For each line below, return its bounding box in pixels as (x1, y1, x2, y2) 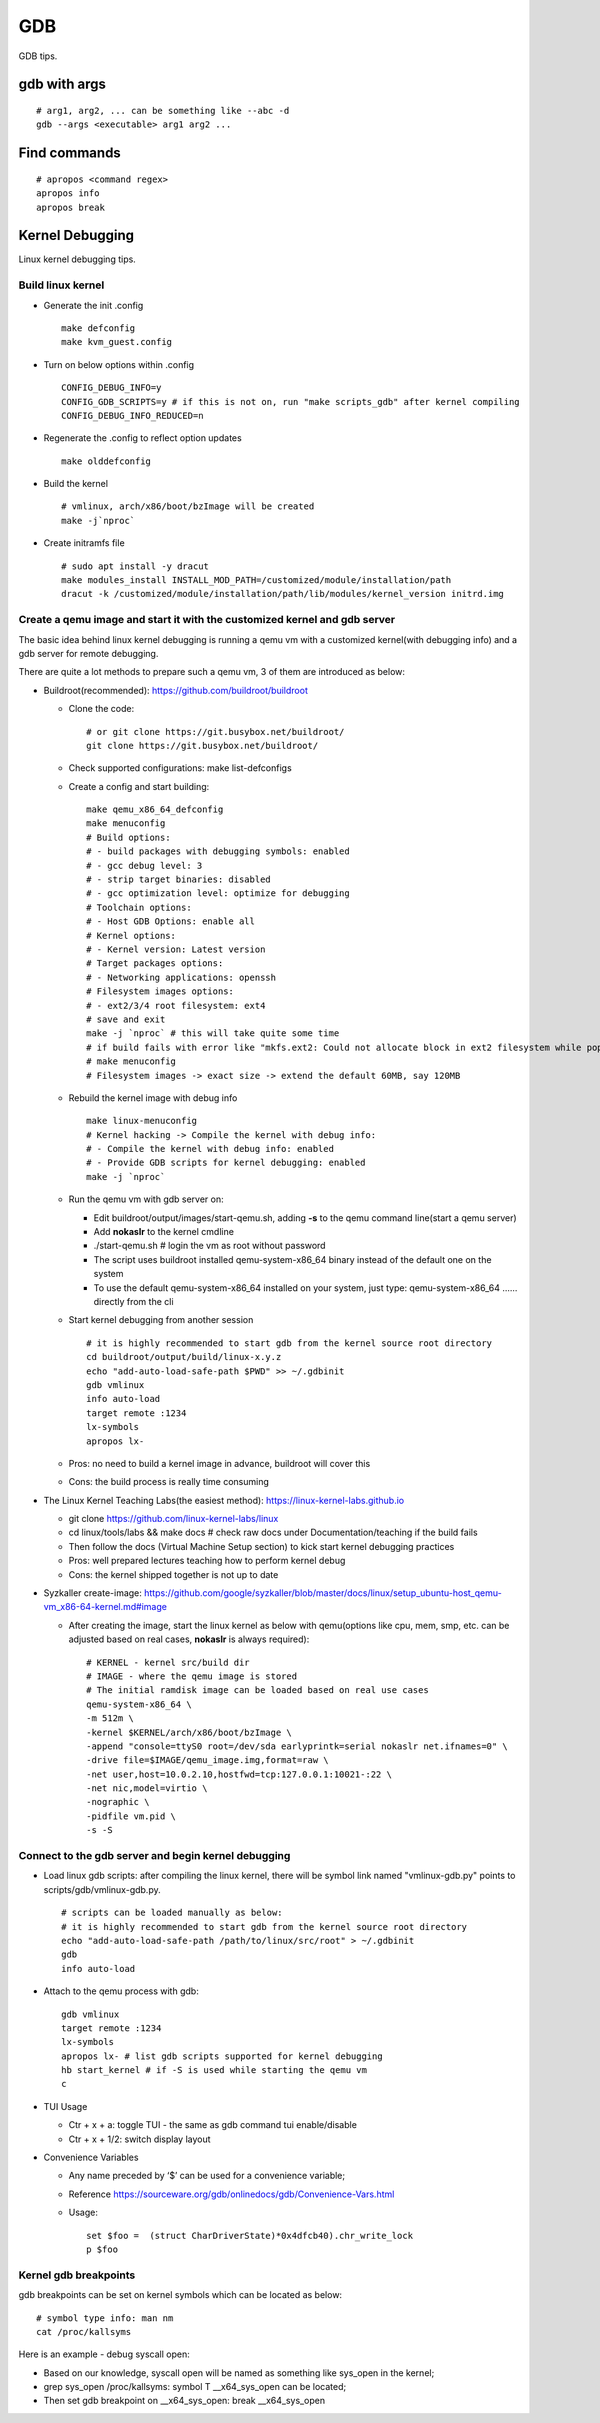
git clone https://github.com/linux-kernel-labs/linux (68, 1513, 279, 1525)
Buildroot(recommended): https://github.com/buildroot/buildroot (43, 684, 309, 696)
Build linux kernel (18, 278, 105, 292)
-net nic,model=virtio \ (86, 1783, 208, 1794)
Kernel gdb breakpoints (18, 2268, 136, 2282)
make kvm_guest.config (61, 336, 173, 348)
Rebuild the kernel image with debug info (68, 1091, 238, 1104)
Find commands (18, 145, 122, 162)
